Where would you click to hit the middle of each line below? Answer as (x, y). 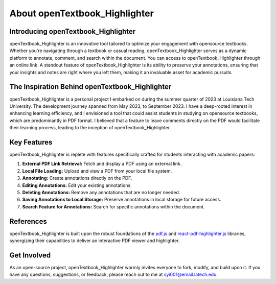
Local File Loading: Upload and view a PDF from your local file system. (97, 171)
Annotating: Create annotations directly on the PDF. (77, 178)
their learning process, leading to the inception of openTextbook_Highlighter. (90, 128)
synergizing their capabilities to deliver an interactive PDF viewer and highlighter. (95, 241)
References (28, 221)
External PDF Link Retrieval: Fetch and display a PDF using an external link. (102, 164)
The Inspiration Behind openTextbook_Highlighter (90, 87)
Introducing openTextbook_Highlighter (73, 31)
